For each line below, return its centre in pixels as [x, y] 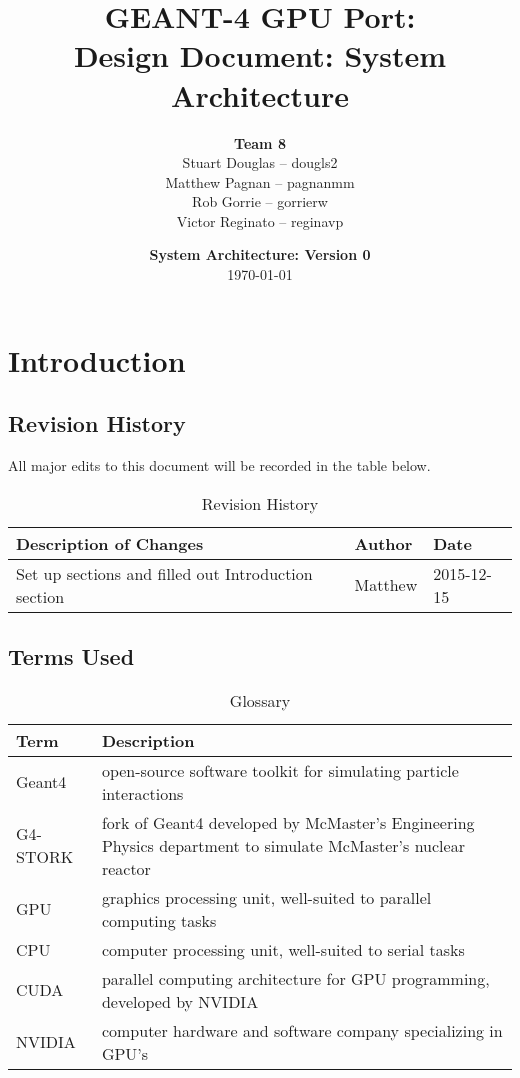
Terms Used [71, 656]
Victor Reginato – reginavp [260, 220]
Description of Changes [110, 543]
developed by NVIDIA [180, 1001]
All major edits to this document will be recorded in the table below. [219, 465]
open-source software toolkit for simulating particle [280, 770]
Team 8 [260, 142]
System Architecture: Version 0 [260, 254]
